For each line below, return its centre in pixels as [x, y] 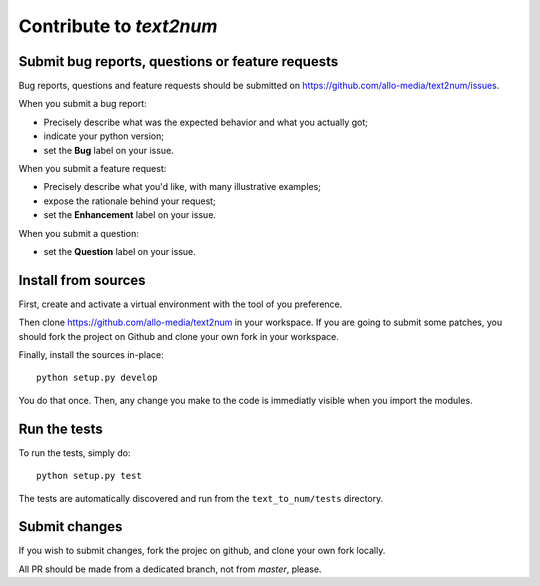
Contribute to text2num [118, 26]
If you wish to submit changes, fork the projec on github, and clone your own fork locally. [202, 551]
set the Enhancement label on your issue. [130, 215]
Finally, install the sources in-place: [91, 355]
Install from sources [82, 280]
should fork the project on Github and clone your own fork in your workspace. [178, 336]
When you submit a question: [78, 233]
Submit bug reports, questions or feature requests [178, 61]
